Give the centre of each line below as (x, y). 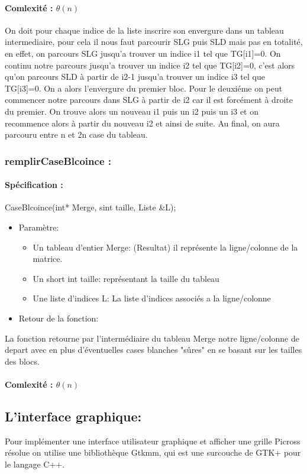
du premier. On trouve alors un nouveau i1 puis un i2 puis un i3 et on (132, 111)
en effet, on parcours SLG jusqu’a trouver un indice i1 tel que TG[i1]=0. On (143, 53)
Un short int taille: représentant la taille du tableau (126, 278)
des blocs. (22, 361)
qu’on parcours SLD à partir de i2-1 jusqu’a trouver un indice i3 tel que (135, 77)
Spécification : (34, 185)
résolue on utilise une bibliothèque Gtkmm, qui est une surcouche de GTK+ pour (153, 452)
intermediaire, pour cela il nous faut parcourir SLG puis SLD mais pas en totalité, (154, 42)
